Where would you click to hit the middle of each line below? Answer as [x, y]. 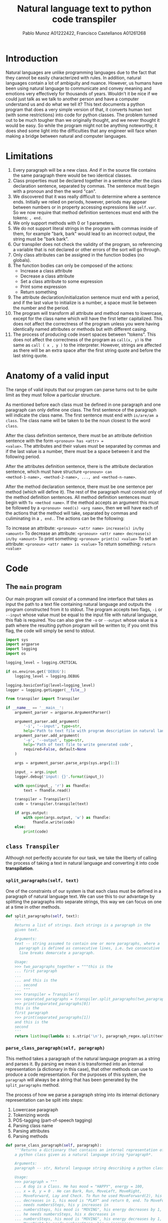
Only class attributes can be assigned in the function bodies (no [79, 254]
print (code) [36, 831]
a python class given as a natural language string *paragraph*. [84, 1155]
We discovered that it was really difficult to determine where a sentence [87, 196]
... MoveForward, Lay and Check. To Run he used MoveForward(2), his [88, 1196]
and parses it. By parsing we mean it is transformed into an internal [75, 1064]
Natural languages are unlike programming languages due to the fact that [81, 72]
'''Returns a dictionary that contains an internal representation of [89, 1150]
